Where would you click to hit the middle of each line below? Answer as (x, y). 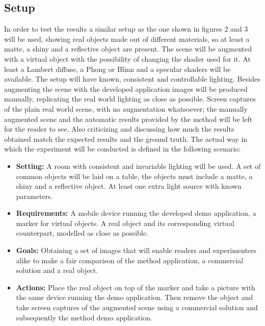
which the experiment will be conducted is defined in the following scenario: (123, 149)
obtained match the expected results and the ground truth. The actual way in (126, 139)
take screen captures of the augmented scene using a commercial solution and (137, 307)
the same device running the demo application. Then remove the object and (135, 297)
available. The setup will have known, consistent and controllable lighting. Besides (132, 79)
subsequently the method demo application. (84, 317)
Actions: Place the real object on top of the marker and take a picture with (136, 287)
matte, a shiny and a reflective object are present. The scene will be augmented (128, 49)
